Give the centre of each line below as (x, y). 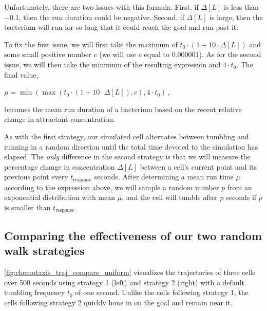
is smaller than (27, 207)
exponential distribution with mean (60, 197)
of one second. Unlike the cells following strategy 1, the (162, 292)
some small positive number (48, 54)
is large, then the (236, 17)
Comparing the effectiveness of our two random (133, 235)
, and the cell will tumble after (170, 197)
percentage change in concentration (60, 166)
